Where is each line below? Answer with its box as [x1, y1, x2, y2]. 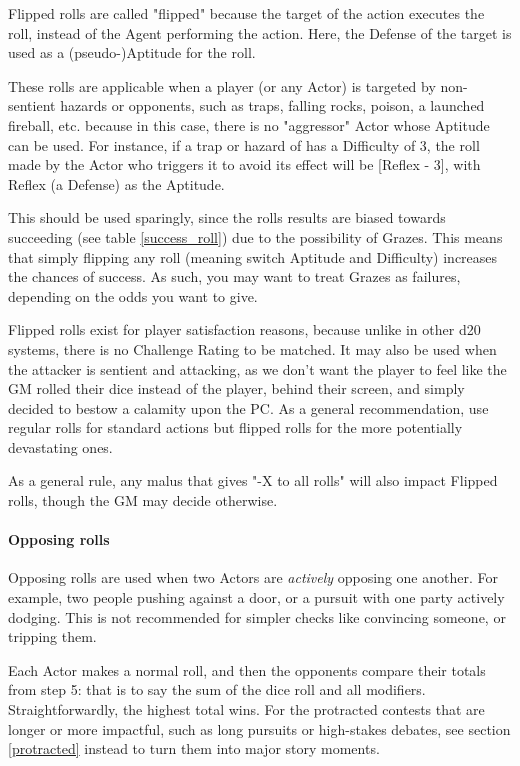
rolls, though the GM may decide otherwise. [8, 490, 278, 511]
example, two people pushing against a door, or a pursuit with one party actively [8, 587, 505, 608]
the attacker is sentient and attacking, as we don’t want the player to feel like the [8, 358, 507, 379]
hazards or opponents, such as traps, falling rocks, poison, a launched [60, 95, 485, 116]
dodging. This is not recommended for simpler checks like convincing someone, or [8, 606, 506, 627]
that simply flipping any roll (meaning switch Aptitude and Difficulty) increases [8, 246, 498, 267]
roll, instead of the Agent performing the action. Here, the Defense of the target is [8, 22, 512, 43]
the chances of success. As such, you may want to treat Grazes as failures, [8, 266, 461, 287]
